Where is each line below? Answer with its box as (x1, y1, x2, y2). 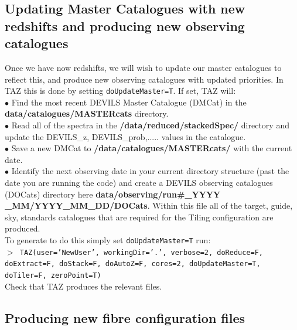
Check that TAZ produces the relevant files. (5, 280, 162, 292)
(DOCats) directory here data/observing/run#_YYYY (5, 188, 221, 200)
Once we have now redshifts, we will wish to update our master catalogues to (5, 61, 282, 73)
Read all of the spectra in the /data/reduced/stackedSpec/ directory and (11, 119, 289, 131)
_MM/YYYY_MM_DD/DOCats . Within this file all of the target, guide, (5, 199, 293, 212)
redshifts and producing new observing (5, 16, 245, 35)
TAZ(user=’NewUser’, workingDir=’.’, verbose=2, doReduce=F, (19, 248, 264, 257)
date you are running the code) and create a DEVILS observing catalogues (5, 176, 273, 188)
